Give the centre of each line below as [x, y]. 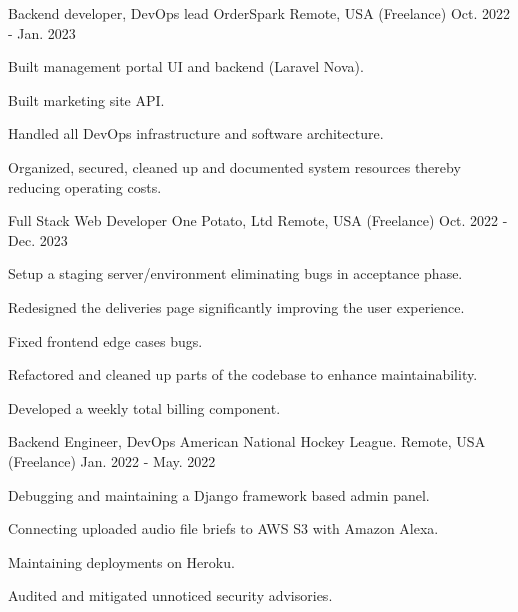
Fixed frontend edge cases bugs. [105, 340]
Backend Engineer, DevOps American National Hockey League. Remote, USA [247, 441]
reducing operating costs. [85, 186]
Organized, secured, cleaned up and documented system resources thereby [234, 166]
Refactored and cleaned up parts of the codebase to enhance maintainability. [243, 374]
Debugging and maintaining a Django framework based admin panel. [219, 494]
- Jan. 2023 [42, 32]
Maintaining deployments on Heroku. [121, 561]
